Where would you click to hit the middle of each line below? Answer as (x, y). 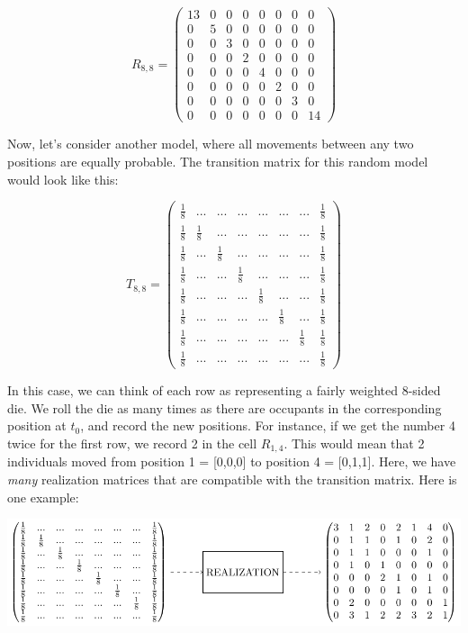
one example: (43, 497)
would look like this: (63, 179)
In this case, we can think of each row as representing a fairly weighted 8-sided (224, 390)
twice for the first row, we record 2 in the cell (132, 443)
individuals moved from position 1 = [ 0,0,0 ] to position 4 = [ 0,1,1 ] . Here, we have (232, 461)
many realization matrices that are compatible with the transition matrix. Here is (232, 479)
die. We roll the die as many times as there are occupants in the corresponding (225, 407)
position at (37, 425)
